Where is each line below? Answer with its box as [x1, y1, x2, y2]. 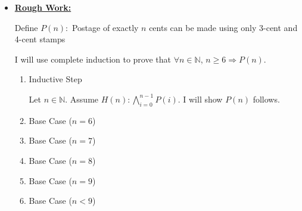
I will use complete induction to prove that [14, 52, 172, 65]
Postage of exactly [71, 21, 139, 33]
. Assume [65, 92, 99, 105]
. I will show [178, 92, 223, 105]
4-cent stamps [14, 33, 66, 45]
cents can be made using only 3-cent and [149, 21, 298, 33]
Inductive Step [29, 73, 82, 85]
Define [14, 21, 38, 33]
